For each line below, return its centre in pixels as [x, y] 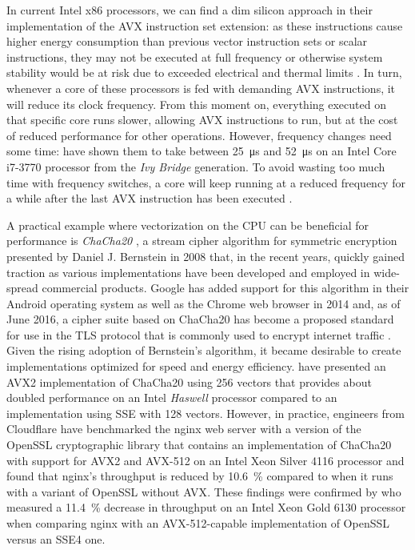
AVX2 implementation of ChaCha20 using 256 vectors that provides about [189, 381]
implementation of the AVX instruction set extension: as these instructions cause [205, 25]
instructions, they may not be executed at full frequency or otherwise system [195, 56]
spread [22, 288]
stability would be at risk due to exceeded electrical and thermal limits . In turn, [204, 72]
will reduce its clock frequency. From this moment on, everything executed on [196, 104]
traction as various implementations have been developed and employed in [188, 272]
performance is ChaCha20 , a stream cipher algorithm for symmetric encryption [202, 241]
